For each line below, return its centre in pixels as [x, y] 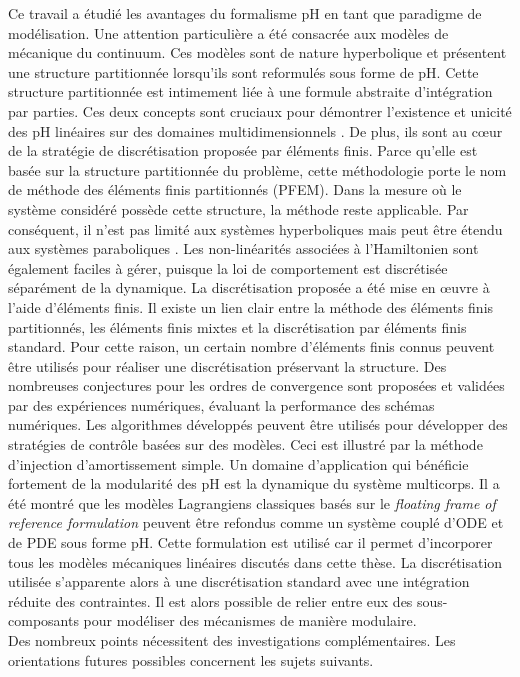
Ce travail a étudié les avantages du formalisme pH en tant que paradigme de [245, 13]
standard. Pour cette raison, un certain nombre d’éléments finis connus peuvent [251, 346]
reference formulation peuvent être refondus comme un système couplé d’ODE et [256, 522]
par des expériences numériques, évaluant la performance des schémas [221, 404]
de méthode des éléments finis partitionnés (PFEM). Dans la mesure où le [235, 189]
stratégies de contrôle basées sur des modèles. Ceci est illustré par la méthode [245, 444]
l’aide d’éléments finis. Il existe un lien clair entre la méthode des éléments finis [251, 306]
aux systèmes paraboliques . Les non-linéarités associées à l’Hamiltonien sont [243, 248]
